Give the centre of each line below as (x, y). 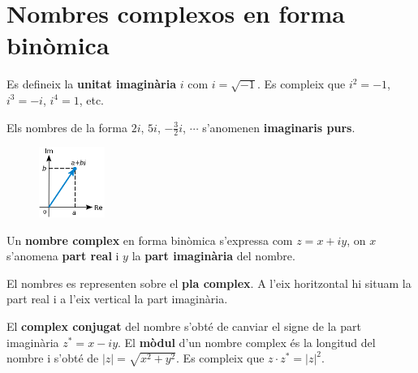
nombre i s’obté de (53, 358)
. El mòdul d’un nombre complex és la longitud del (247, 342)
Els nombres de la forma (67, 127)
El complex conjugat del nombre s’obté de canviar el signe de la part (184, 326)
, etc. (92, 99)
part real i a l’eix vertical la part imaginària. (117, 299)
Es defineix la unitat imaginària (91, 84)
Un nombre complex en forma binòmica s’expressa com (150, 240)
